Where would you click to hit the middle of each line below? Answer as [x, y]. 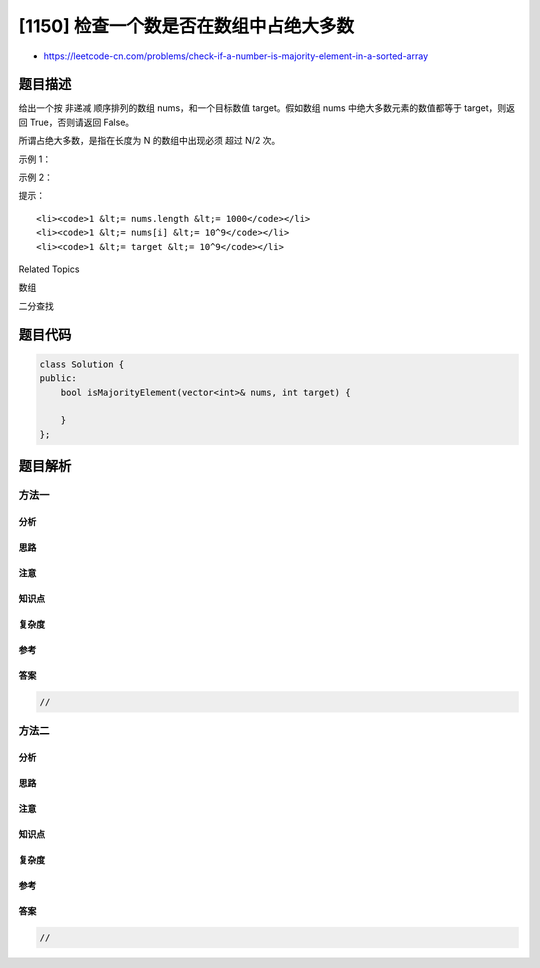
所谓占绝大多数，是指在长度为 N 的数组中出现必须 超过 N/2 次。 [149, 141]
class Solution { [82, 364]
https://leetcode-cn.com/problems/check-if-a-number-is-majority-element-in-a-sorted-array [236, 56]
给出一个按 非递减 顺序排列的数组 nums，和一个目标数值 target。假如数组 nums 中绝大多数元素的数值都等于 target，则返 [266, 108]
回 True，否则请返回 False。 [76, 122]
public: [58, 378]
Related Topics [49, 269]
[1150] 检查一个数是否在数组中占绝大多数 [186, 26]
